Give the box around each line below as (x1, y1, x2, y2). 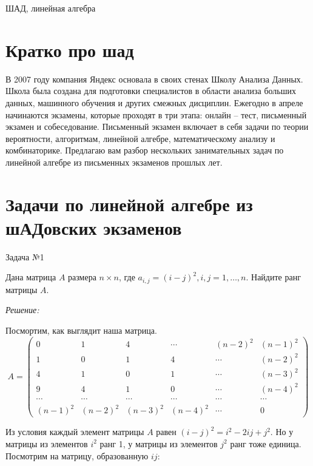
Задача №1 (5, 250, 44, 263)
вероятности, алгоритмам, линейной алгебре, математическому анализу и (5, 132, 275, 144)
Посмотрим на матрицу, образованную (5, 449, 149, 462)
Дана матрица (5, 271, 56, 283)
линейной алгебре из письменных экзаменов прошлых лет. (5, 155, 223, 168)
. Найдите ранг (246, 271, 301, 283)
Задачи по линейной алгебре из (5, 191, 253, 216)
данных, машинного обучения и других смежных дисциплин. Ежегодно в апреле (5, 96, 303, 109)
